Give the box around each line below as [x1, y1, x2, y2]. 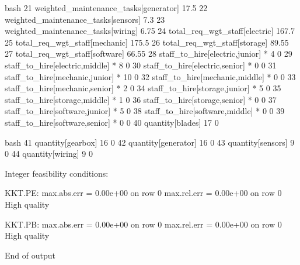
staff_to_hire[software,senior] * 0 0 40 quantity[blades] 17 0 [5, 116, 219, 128]
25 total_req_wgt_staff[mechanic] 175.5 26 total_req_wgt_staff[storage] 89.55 [5, 36, 289, 48]
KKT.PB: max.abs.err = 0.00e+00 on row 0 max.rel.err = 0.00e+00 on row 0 [5, 218, 282, 230]
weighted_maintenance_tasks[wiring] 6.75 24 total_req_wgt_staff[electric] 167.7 [5, 25, 295, 37]
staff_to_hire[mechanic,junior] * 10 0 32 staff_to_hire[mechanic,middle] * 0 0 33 [5, 70, 296, 82]
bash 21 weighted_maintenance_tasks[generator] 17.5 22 [5, 2, 208, 13]
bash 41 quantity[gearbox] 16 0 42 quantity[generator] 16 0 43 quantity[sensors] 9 [5, 136, 295, 148]
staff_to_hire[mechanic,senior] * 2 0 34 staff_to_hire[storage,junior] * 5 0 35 [5, 82, 281, 94]
